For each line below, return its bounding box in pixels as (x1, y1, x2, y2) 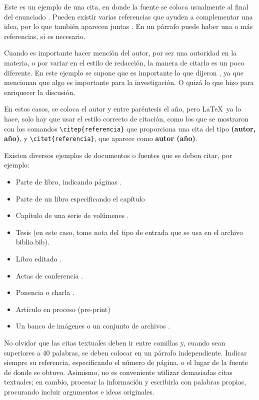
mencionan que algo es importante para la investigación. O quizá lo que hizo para (4, 77, 254, 87)
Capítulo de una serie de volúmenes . (15, 210, 129, 220)
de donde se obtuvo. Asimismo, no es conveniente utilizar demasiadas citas (4, 366, 232, 377)
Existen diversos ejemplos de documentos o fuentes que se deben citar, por (4, 149, 232, 160)
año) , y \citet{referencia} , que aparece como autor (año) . (4, 133, 197, 143)
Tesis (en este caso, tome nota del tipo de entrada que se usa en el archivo (15, 226, 243, 237)
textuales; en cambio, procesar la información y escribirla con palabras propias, (4, 376, 246, 387)
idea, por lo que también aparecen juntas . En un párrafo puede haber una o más (4, 21, 253, 31)
